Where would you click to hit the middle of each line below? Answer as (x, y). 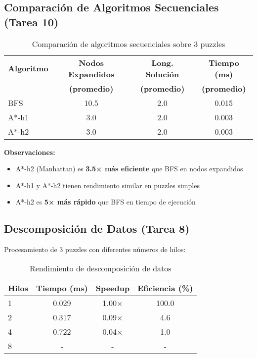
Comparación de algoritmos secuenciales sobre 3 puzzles (128, 44)
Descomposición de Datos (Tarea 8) (97, 229)
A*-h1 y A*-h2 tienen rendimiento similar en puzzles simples (107, 185)
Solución (162, 74)
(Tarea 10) (31, 22)
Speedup (113, 288)
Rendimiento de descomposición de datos (100, 268)
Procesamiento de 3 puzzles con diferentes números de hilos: (95, 249)
